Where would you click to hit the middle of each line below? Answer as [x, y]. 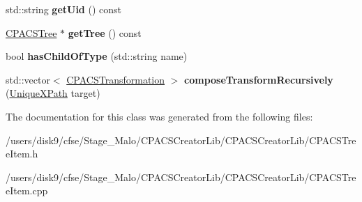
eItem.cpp [27, 191]
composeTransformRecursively [259, 79]
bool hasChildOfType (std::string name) [97, 56]
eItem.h [22, 154]
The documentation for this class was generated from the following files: [159, 116]
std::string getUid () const [64, 9]
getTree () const [105, 32]
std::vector [28, 79]
